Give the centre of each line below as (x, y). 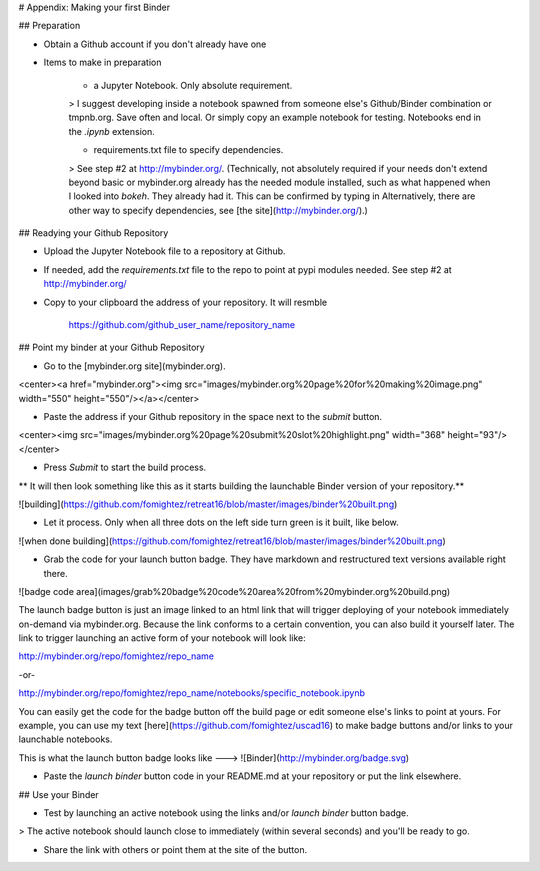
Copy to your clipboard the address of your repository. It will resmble (185, 302)
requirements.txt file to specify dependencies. (188, 150)
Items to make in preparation (102, 62)
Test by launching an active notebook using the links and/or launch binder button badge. (226, 812)
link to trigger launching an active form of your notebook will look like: (162, 638)
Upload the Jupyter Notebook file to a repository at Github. (164, 251)
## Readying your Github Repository (93, 233)
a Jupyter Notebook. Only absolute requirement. (193, 85)
